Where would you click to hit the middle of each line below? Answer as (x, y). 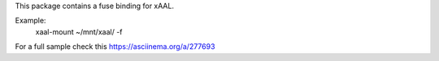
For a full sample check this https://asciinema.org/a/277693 (115, 47)
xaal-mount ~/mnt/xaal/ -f (79, 31)
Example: (30, 21)
